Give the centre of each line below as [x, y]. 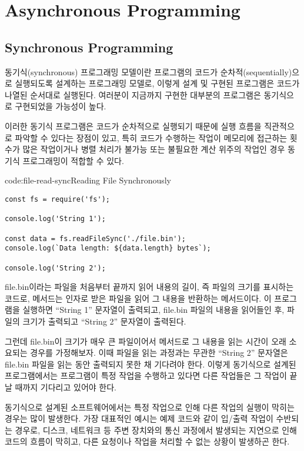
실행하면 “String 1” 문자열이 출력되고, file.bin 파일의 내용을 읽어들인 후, [153, 310]
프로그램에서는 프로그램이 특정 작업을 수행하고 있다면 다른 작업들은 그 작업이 [146, 375]
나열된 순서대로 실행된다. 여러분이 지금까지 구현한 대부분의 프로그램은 [133, 94]
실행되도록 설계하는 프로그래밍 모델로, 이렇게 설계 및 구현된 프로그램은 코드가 [157, 83]
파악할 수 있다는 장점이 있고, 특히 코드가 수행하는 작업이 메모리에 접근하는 [151, 137]
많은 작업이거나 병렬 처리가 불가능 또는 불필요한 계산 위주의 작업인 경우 [154, 149]
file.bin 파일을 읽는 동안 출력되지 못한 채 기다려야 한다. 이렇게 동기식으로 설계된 [151, 364]
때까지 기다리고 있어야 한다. [66, 387]
